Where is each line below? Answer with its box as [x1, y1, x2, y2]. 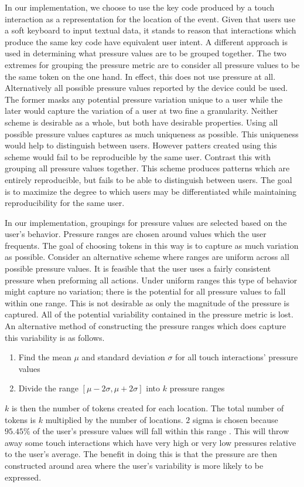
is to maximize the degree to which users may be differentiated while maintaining [5, 185, 297, 197]
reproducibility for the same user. [5, 197, 125, 209]
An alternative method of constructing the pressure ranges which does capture [5, 320, 286, 332]
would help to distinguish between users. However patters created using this [5, 139, 277, 151]
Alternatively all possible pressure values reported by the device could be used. [5, 82, 288, 94]
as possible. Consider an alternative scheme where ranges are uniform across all [5, 251, 289, 263]
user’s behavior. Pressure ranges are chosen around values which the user [5, 228, 267, 240]
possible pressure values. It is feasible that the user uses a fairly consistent [5, 262, 271, 275]
